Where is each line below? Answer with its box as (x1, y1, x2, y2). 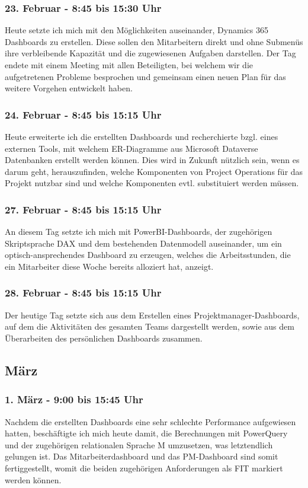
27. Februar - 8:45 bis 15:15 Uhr (5, 202, 162, 216)
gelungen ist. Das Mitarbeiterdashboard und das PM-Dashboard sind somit (5, 450, 278, 463)
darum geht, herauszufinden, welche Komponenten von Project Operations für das (5, 165, 303, 177)
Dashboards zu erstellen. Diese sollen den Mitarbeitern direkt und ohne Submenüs (5, 35, 303, 47)
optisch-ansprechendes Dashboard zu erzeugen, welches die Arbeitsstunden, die (5, 248, 291, 261)
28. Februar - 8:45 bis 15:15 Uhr (5, 285, 162, 300)
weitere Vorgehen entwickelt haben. (5, 82, 133, 94)
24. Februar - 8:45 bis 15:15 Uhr (5, 107, 162, 122)
